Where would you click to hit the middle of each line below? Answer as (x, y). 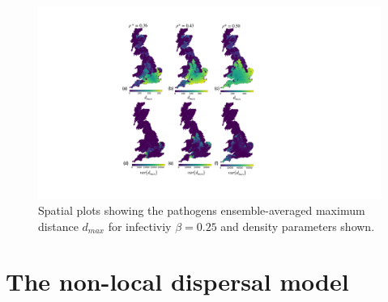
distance (58, 226)
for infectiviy (140, 226)
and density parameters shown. (298, 226)
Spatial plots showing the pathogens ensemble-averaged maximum (202, 210)
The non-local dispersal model (177, 281)
